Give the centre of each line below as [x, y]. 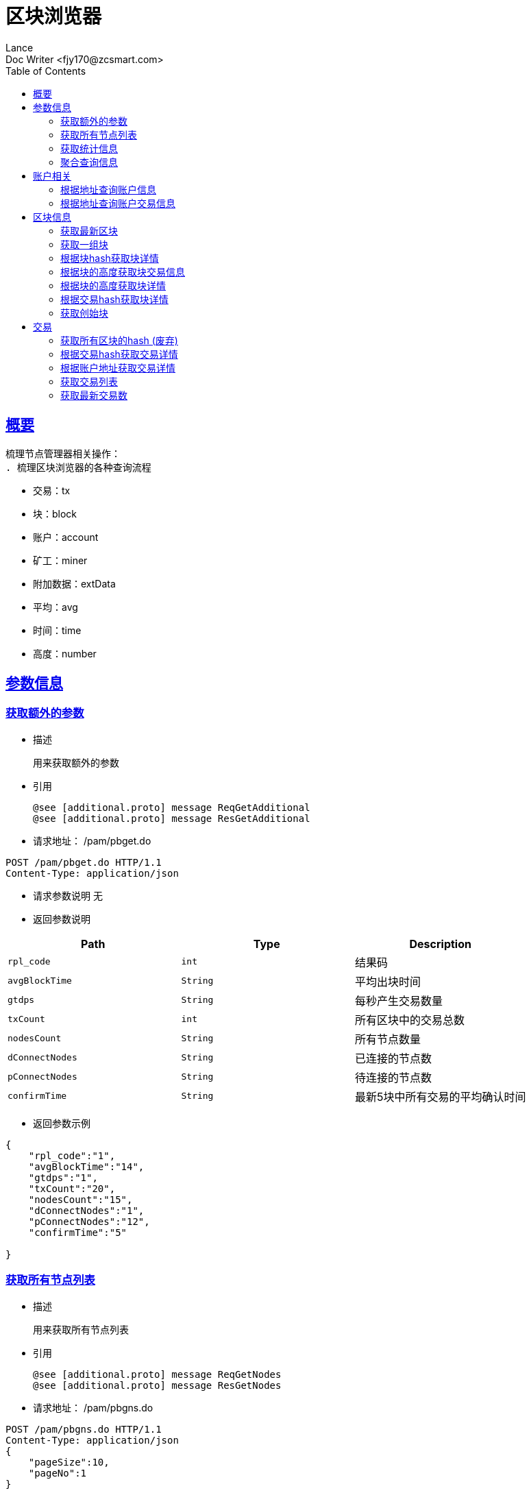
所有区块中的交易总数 [409, 1020]
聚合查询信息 [89, 162]
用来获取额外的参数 [76, 763]
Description [440, 944]
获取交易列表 [89, 381]
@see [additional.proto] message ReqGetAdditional [172, 807]
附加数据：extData [74, 583]
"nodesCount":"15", [81, 1199]
